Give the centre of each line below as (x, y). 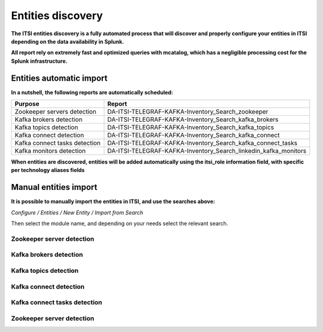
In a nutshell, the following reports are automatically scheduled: (92, 92)
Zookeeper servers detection (56, 112)
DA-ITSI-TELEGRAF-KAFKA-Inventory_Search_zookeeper (188, 112)
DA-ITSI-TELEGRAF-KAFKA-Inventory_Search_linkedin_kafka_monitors (207, 151)
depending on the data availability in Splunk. (68, 41)
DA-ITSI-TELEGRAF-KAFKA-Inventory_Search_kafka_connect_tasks (202, 143)
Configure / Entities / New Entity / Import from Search (77, 213)
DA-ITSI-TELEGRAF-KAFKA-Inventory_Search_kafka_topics (191, 127)
